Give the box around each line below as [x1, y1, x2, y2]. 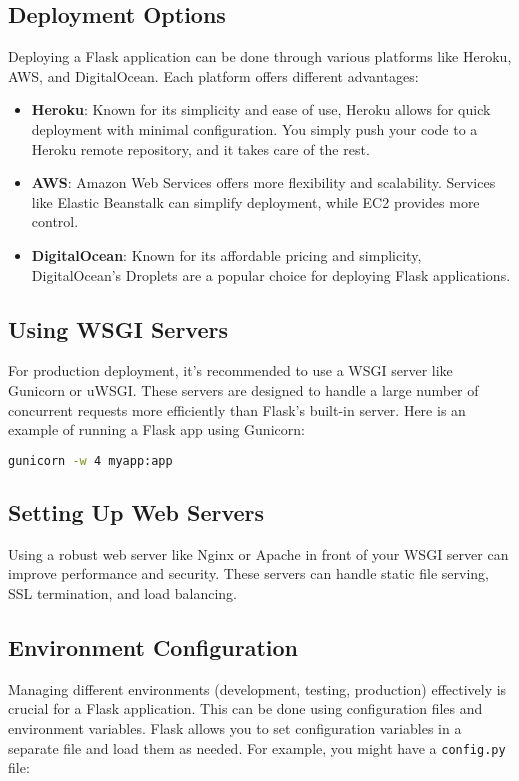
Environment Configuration [8, 631, 299, 662]
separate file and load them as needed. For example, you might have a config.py [8, 737, 506, 758]
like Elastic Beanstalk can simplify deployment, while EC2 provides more [31, 191, 480, 212]
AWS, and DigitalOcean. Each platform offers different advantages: [8, 65, 419, 86]
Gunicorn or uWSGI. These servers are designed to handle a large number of [8, 379, 479, 400]
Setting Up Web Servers [8, 496, 265, 527]
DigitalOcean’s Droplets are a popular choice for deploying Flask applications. [31, 264, 511, 285]
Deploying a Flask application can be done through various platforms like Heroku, [8, 46, 512, 67]
